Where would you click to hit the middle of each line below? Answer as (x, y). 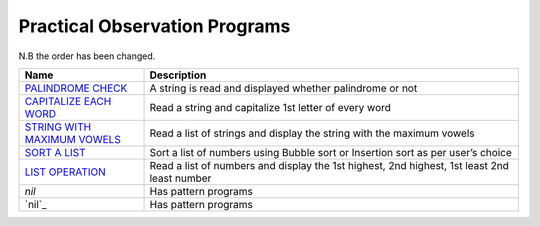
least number (180, 178)
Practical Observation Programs (154, 26)
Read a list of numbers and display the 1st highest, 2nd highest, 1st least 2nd (329, 165)
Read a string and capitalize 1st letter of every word (270, 107)
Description (178, 75)
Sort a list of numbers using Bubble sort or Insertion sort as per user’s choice (330, 152)
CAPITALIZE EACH (68, 101)
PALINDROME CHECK (76, 88)
